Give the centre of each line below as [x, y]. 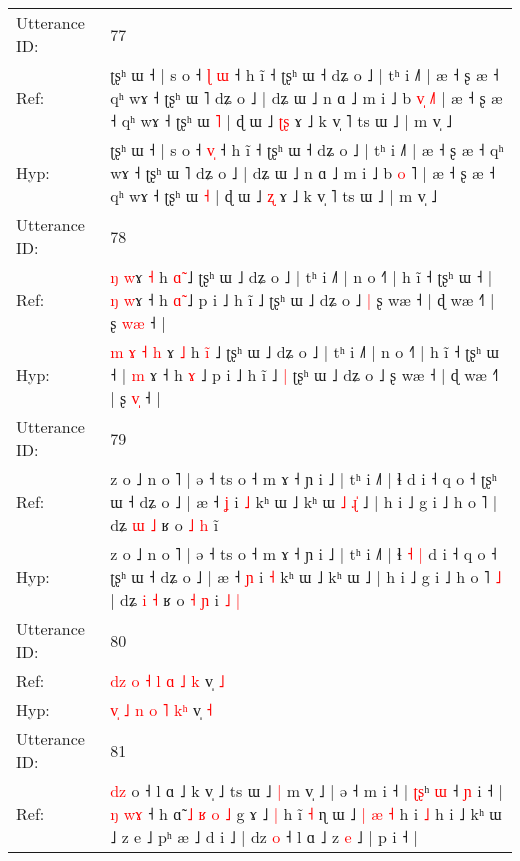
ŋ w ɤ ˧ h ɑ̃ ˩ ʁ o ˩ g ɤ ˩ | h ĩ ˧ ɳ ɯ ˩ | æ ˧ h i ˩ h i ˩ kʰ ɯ [306, 813]
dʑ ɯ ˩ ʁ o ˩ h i [164, 524]
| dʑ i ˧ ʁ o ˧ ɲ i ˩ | [175, 599]
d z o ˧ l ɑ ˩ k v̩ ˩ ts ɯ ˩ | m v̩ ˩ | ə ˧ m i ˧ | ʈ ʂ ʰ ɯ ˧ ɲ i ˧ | [306, 790]
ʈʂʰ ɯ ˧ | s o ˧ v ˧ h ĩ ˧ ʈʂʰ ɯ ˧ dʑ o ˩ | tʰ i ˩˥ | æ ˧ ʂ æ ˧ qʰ [307, 149]
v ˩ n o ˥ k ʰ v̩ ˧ [161, 709]
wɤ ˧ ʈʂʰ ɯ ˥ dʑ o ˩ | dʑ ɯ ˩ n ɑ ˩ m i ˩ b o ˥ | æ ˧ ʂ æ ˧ [303, 172]
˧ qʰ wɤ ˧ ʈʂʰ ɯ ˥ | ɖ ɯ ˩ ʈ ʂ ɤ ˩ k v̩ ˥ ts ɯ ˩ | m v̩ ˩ [281, 120]
